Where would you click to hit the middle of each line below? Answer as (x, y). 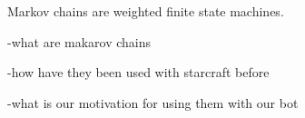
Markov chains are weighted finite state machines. (146, 11)
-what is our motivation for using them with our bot (153, 102)
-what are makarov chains (79, 41)
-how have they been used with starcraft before (138, 72)
